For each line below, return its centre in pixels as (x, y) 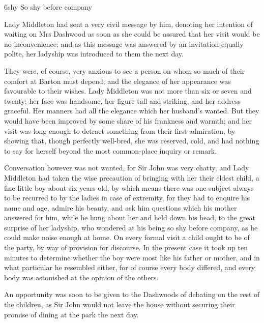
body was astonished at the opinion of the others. (81, 277)
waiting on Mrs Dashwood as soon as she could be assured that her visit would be (132, 34)
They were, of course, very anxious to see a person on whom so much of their (125, 70)
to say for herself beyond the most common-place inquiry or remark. (111, 150)
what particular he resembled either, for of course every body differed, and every (130, 267)
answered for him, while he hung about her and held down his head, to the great (130, 217)
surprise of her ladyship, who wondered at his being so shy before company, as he (131, 227)
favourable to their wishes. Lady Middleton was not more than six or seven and (128, 91)
